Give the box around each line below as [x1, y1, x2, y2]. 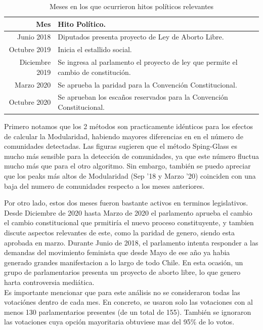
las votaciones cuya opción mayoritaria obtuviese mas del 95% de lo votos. [4, 316, 235, 327]
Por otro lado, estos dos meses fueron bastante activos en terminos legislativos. [4, 197, 248, 208]
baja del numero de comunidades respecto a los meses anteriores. [4, 180, 205, 191]
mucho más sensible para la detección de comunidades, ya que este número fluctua [4, 150, 259, 161]
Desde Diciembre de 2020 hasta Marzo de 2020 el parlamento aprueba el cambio [4, 207, 252, 218]
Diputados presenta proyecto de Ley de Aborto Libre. [58, 31, 224, 42]
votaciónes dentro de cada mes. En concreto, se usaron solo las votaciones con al [4, 297, 253, 307]
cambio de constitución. [58, 66, 131, 77]
